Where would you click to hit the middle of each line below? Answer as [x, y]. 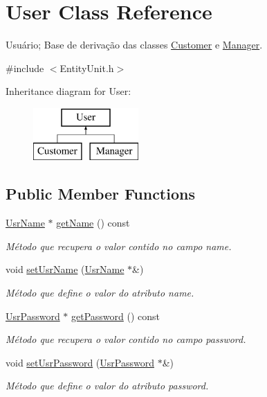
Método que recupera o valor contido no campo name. [119, 246]
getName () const [93, 223]
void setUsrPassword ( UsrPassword [80, 362]
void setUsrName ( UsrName [65, 269]
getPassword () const [116, 316]
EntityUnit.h [87, 68]
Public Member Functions [100, 194]
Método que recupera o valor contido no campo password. [126, 339]
